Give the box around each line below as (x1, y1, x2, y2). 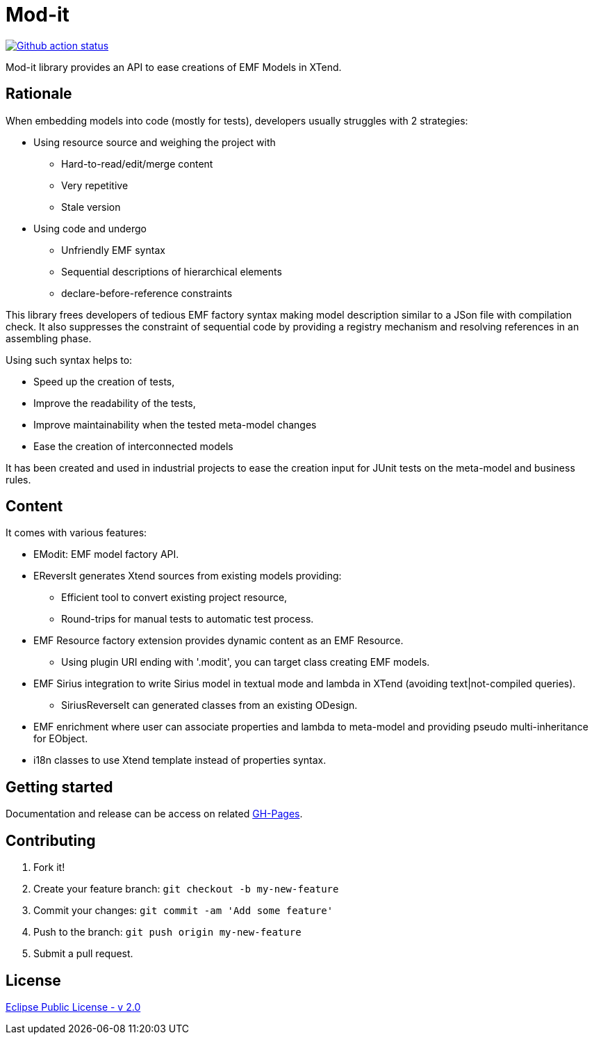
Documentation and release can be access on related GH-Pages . (6, 808, 303, 820)
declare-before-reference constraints (61, 287, 233, 299)
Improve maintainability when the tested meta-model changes (33, 418, 317, 431)
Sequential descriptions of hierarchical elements (61, 265, 282, 278)
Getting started (6, 778, 113, 796)
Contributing (6, 831, 96, 849)
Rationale (6, 85, 72, 103)
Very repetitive (61, 179, 129, 191)
